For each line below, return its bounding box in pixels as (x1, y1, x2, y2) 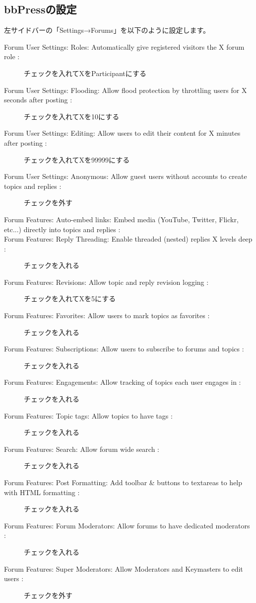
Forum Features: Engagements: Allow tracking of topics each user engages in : (4, 377, 241, 387)
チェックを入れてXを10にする (24, 111, 120, 121)
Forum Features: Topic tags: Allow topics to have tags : (4, 410, 173, 421)
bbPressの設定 (4, 1, 77, 17)
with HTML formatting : (4, 487, 80, 497)
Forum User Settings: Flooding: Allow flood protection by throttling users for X (4, 85, 247, 95)
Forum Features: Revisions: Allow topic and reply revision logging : (4, 276, 209, 287)
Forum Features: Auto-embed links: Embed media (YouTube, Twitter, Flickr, (4, 214, 239, 224)
